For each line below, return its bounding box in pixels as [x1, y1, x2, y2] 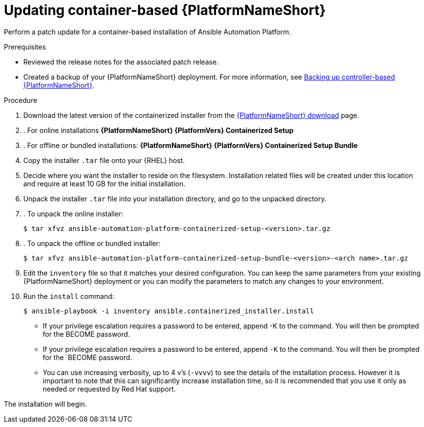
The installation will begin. [4, 399, 87, 408]
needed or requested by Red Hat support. [43, 384, 176, 393]
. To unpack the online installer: [23, 209, 123, 218]
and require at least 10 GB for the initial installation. [23, 179, 186, 188]
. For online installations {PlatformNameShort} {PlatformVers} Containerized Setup [23, 126, 294, 134]
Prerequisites [4, 42, 46, 51]
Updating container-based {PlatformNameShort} [4, 2, 326, 18]
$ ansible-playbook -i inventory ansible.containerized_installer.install [23, 307, 314, 315]
